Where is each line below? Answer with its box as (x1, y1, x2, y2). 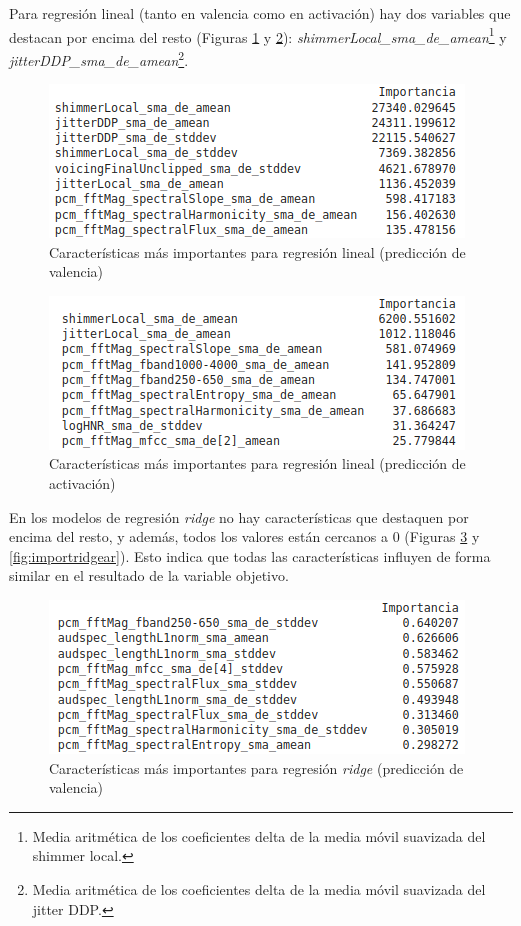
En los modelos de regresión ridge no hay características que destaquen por (9, 506, 469, 527)
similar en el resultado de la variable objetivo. (9, 565, 289, 586)
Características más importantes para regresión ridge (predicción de (49, 757, 464, 778)
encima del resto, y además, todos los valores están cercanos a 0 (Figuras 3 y (9, 526, 480, 547)
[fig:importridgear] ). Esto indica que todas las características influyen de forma (9, 545, 491, 566)
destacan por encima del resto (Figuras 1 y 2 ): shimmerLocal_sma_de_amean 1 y (9, 23, 507, 47)
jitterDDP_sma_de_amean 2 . (9, 46, 189, 70)
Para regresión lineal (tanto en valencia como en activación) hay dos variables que (9, 3, 511, 23)
